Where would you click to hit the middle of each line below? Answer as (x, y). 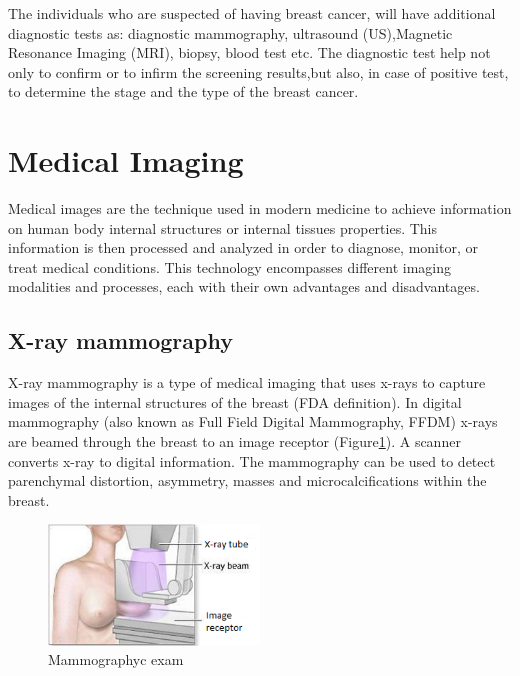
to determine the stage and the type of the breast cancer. (183, 91)
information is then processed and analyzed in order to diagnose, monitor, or (243, 247)
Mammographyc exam (116, 659)
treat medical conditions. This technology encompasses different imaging (229, 266)
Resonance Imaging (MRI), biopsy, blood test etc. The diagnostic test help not (249, 52)
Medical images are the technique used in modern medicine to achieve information (260, 208)
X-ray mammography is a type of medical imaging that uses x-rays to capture (247, 382)
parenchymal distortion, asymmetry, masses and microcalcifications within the (247, 480)
